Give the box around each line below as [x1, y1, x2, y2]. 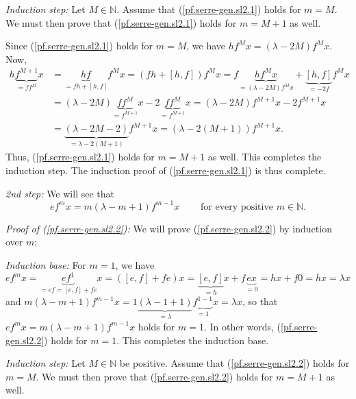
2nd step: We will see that [5, 186, 114, 200]
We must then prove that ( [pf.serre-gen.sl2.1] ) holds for [5, 15, 237, 29]
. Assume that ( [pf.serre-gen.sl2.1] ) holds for [116, 2, 301, 16]
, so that [242, 294, 278, 309]
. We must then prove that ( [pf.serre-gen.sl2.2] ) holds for [36, 369, 273, 383]
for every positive [201, 202, 273, 212]
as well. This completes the [207, 149, 322, 164]
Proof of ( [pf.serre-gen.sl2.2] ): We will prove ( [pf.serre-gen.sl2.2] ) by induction [5, 221, 332, 235]
